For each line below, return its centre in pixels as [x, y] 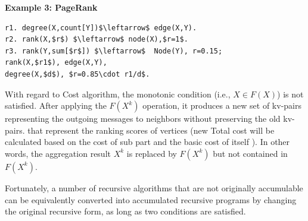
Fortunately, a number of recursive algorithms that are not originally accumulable [154, 187]
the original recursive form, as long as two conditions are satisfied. [125, 211]
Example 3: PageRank [51, 7]
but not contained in [250, 153]
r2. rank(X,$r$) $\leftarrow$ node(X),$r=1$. [97, 40]
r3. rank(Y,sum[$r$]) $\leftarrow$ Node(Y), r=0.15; [114, 51]
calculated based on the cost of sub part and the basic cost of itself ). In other [147, 142]
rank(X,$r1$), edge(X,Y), [56, 63]
